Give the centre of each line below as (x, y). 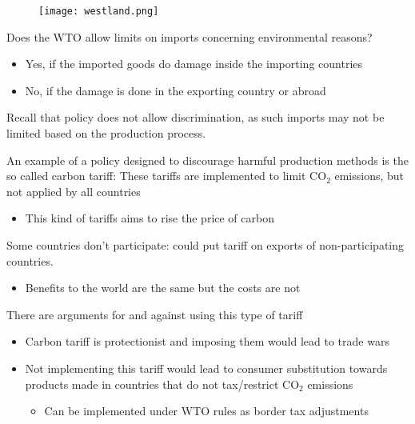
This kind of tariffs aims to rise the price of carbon (150, 218)
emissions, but (369, 176)
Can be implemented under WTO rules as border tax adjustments (206, 411)
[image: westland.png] (99, 11)
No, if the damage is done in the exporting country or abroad (176, 90)
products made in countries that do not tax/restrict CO (162, 384)
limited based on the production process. (106, 133)
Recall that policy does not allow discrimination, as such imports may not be (196, 117)
